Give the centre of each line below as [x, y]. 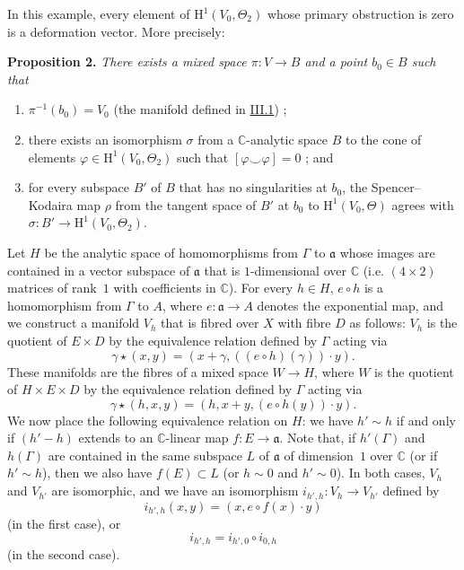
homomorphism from [65, 305]
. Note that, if [318, 438]
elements [52, 157]
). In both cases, [381, 473]
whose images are [387, 252]
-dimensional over [298, 270]
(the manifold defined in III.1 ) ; [200, 109]
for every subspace [79, 187]
